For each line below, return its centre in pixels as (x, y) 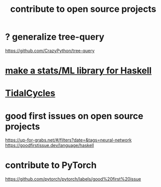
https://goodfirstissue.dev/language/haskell (50, 145)
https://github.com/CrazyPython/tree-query (50, 50)
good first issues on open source (74, 116)
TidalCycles (30, 93)
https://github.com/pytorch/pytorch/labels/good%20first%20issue (73, 179)
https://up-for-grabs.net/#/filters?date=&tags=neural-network (69, 140)
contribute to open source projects (83, 9)
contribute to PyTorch (51, 165)
